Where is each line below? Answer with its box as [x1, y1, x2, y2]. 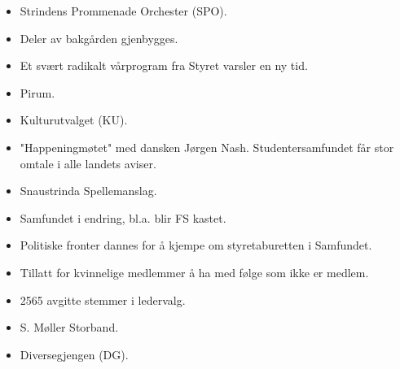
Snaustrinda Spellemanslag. [20, 182, 157, 199]
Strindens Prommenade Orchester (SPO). [20, 2, 227, 19]
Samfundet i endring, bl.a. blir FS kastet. [20, 209, 226, 226]
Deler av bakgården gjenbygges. [20, 29, 178, 46]
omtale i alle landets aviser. [20, 154, 156, 171]
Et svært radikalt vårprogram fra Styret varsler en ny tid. [20, 57, 308, 74]
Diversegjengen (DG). [20, 345, 129, 362]
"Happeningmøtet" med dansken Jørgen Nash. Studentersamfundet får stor [20, 138, 394, 155]
